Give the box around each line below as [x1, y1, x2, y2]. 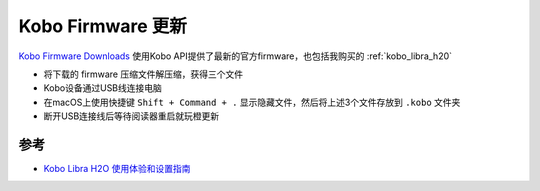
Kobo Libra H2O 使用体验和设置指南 [43, 163, 191, 175]
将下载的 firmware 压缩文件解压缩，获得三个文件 [43, 68, 244, 80]
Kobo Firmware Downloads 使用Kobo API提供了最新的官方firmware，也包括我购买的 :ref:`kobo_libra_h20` [18, 50, 453, 62]
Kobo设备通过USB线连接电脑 [43, 82, 162, 94]
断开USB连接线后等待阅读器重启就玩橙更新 [43, 110, 220, 122]
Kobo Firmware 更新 [18, 15, 187, 37]
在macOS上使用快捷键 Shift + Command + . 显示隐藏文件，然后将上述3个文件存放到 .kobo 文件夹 [43, 96, 461, 108]
